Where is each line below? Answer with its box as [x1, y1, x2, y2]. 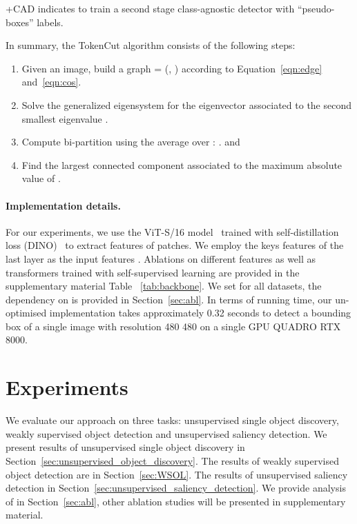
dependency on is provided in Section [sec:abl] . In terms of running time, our [6, 292, 332, 306]
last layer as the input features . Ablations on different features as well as [6, 251, 316, 265]
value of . [21, 171, 61, 185]
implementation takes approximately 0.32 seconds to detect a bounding [49, 305, 351, 320]
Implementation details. [6, 198, 121, 212]
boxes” [6, 14, 34, 29]
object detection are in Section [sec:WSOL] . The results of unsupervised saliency [6, 467, 348, 481]
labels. [37, 14, 64, 29]
